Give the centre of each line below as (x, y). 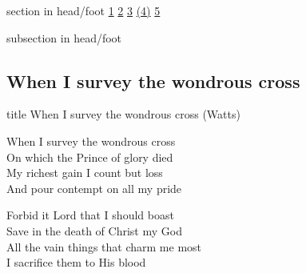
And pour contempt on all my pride (94, 188)
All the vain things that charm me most (104, 246)
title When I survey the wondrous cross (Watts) (123, 114)
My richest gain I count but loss (85, 173)
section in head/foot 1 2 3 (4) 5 (83, 10)
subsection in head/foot (64, 37)
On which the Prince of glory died (90, 157)
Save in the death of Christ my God (94, 230)
